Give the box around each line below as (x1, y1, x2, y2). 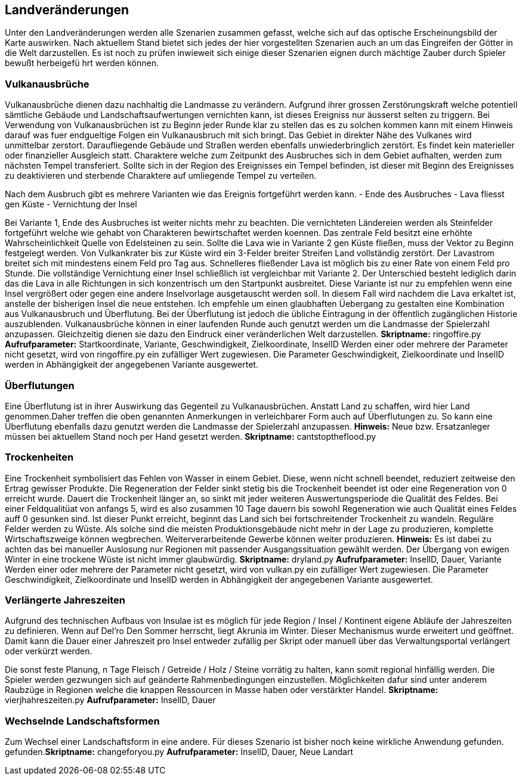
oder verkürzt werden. (5, 646, 92, 657)
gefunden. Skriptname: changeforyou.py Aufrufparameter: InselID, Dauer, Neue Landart (5, 747, 353, 757)
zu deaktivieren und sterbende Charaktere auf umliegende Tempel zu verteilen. (5, 170, 317, 181)
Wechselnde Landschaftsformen (5, 714, 160, 727)
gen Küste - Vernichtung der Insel (5, 199, 137, 210)
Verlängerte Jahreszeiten (5, 594, 125, 607)
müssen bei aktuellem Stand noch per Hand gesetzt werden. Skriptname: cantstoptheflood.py (5, 431, 376, 442)
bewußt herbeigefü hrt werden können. (5, 58, 159, 69)
